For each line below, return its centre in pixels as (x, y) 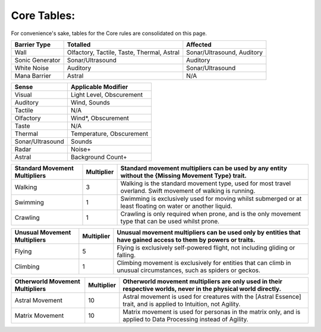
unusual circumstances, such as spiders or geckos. (189, 270)
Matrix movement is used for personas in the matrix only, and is (212, 312)
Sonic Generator (37, 60)
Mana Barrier (33, 75)
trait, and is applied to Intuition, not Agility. (182, 304)
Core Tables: (43, 15)
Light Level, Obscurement (106, 94)
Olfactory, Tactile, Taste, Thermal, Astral (123, 52)
